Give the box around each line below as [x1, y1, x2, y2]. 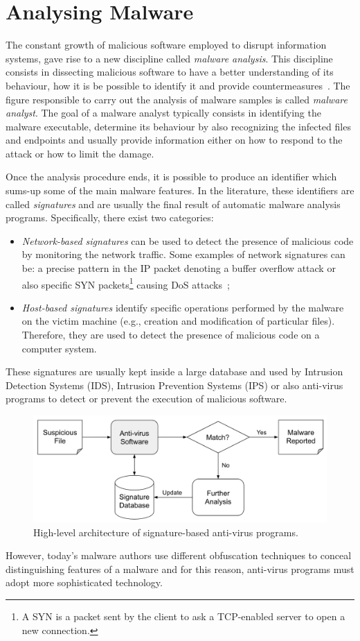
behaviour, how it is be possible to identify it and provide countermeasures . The [6, 78, 350, 92]
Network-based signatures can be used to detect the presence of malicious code [21, 233, 354, 248]
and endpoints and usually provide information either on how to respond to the [6, 133, 343, 147]
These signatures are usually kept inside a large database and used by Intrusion [6, 364, 343, 379]
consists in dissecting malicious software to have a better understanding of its [6, 65, 334, 79]
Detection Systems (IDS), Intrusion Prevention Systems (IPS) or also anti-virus [6, 377, 343, 392]
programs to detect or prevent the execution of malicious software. [6, 391, 287, 406]
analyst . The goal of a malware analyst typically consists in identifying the [6, 105, 321, 120]
